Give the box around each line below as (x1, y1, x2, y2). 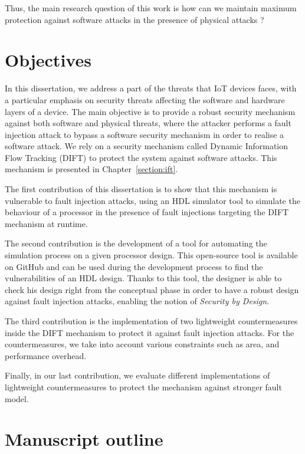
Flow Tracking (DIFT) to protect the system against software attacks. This (5, 151, 277, 163)
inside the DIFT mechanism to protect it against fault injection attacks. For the (5, 326, 294, 338)
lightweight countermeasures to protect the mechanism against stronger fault (5, 380, 282, 393)
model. (5, 392, 29, 404)
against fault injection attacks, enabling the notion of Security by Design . (5, 295, 270, 307)
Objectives (5, 48, 91, 72)
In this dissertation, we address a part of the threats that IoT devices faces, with (5, 82, 297, 94)
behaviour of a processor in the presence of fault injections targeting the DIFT (5, 206, 289, 218)
